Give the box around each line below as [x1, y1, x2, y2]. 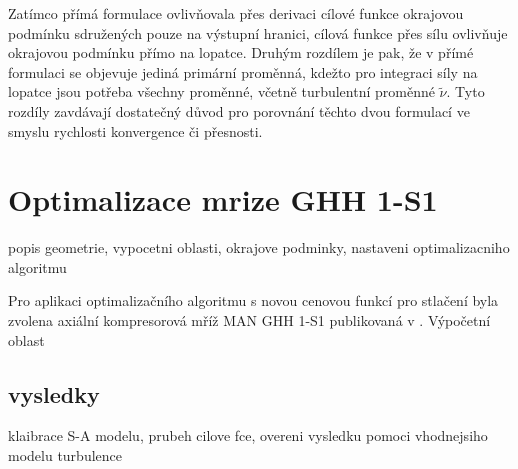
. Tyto [446, 81, 485, 102]
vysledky [8, 378, 100, 409]
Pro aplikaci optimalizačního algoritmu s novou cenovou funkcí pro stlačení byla [8, 290, 499, 311]
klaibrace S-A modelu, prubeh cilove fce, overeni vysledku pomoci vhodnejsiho [8, 425, 488, 446]
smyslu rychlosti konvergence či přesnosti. [8, 120, 263, 141]
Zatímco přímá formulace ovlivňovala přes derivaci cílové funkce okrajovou [8, 3, 464, 23]
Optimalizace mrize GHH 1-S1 [8, 179, 438, 220]
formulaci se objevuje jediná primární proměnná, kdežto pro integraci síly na [8, 61, 478, 82]
